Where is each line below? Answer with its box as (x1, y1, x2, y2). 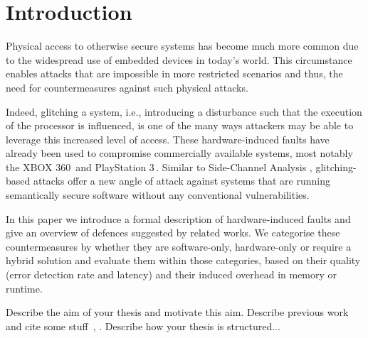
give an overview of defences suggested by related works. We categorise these (6, 225, 340, 240)
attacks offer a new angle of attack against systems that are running (33, 173, 330, 188)
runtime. (6, 280, 43, 295)
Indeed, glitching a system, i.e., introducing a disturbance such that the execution (6, 104, 362, 119)
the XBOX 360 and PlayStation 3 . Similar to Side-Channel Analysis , (6, 159, 312, 174)
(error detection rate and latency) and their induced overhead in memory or (6, 267, 337, 282)
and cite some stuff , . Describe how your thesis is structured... (6, 318, 280, 333)
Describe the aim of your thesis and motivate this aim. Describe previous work (6, 305, 349, 320)
